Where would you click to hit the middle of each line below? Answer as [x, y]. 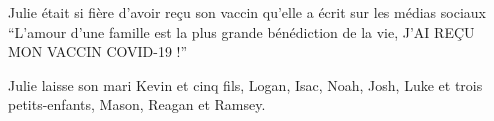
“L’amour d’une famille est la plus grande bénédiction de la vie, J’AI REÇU [241, 31]
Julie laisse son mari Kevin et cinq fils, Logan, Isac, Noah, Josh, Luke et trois [245, 84]
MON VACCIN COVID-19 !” [98, 51]
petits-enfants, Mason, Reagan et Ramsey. [137, 104]
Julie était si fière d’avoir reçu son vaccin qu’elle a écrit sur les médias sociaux [247, 12]
